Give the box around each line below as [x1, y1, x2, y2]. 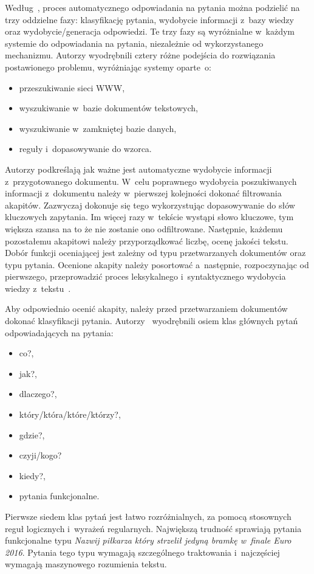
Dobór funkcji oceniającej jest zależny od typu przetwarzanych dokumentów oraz [5, 246, 306, 259]
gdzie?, [19, 428, 45, 441]
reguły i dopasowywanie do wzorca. [19, 142, 152, 155]
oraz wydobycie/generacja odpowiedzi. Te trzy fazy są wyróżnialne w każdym [5, 25, 295, 38]
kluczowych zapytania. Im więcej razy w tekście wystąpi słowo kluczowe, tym [5, 210, 294, 223]
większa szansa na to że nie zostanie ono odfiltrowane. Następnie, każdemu [5, 222, 283, 235]
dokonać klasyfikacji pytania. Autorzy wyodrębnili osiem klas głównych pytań [5, 314, 298, 327]
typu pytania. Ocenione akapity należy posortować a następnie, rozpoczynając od [5, 258, 309, 271]
